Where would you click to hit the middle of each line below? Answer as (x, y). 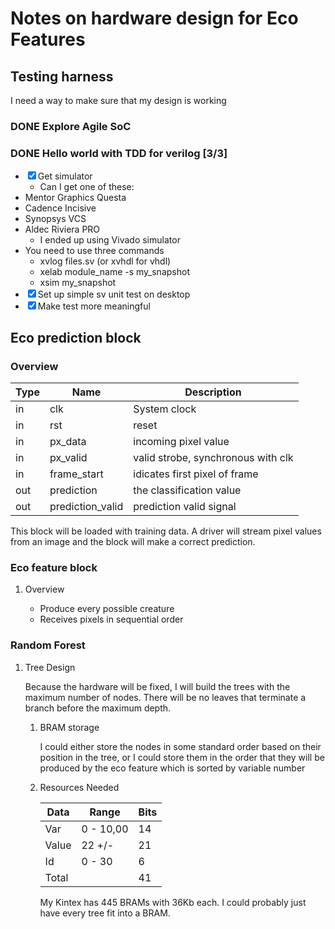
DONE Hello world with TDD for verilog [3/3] (119, 153)
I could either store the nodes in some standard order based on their (180, 746)
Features (48, 39)
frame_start (76, 474)
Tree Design (50, 667)
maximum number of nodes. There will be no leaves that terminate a (165, 697)
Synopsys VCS (55, 219)
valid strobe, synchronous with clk (213, 457)
